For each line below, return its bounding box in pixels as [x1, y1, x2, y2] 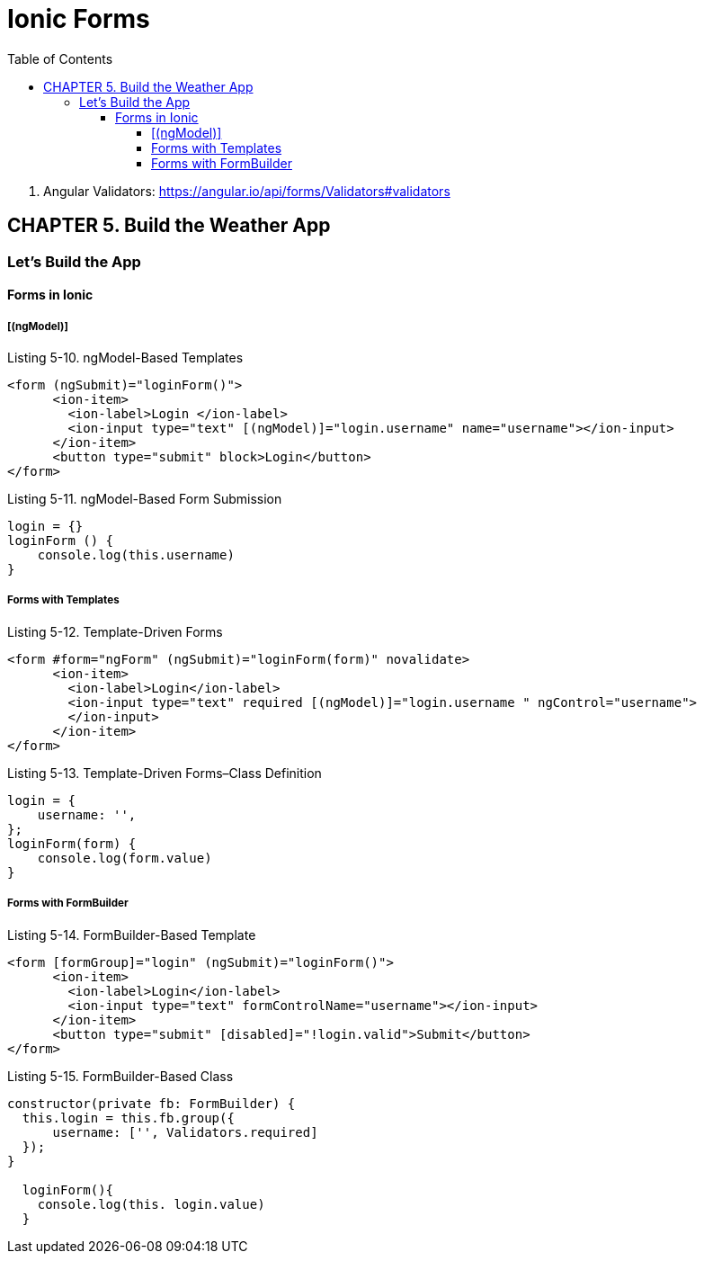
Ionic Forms [7, 4, 150, 34]
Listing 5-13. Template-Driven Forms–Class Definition [7, 765, 322, 781]
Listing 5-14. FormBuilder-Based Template [7, 926, 256, 943]
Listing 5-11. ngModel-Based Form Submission [7, 490, 282, 506]
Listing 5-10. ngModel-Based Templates [7, 349, 244, 365]
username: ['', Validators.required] [52, 1124, 318, 1140]
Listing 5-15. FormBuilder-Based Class [7, 1068, 234, 1084]
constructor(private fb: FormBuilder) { [7, 1096, 296, 1111]
